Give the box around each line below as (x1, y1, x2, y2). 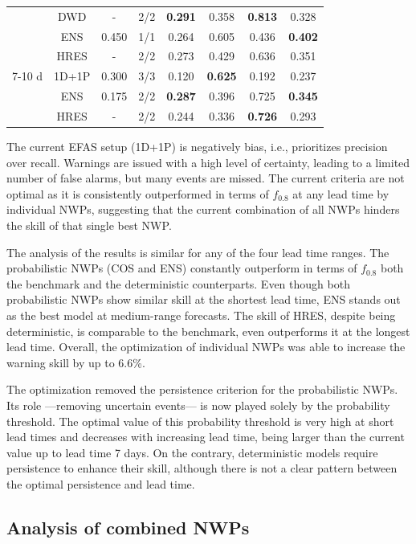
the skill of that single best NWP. (6, 217, 172, 234)
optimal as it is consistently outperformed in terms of (6, 185, 269, 202)
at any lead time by (292, 185, 389, 202)
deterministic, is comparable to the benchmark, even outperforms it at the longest (6, 322, 410, 339)
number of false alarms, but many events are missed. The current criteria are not (6, 170, 405, 186)
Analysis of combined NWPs (6, 514, 250, 539)
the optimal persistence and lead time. (6, 475, 195, 492)
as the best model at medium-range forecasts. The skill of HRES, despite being (6, 307, 396, 323)
